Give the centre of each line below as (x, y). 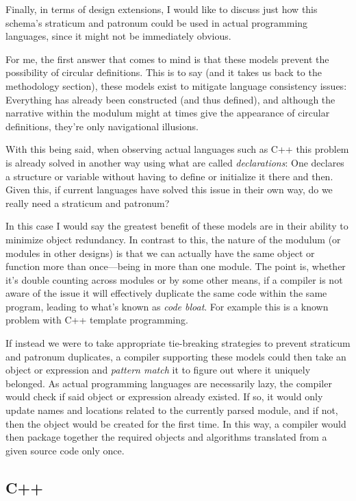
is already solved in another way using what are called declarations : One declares (175, 162)
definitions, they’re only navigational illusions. (102, 126)
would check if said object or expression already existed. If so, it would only (164, 396)
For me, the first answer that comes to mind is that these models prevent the (167, 59)
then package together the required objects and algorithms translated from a (166, 437)
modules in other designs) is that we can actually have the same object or (160, 253)
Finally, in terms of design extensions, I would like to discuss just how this (162, 9)
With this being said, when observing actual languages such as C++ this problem (177, 149)
